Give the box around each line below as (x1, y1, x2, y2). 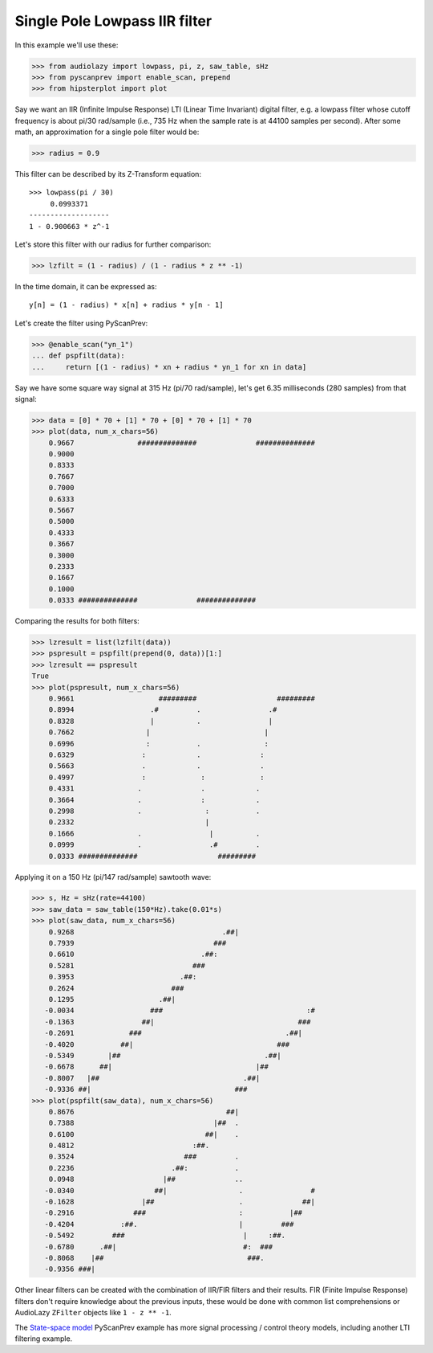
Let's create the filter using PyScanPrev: (14, 318, 148, 328)
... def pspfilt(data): (31, 351, 126, 361)
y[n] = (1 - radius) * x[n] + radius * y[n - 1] (29, 300, 224, 309)
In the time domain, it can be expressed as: (14, 281, 157, 291)
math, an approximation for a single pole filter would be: (14, 127, 200, 137)
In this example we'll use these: (14, 40, 119, 50)
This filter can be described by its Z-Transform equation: (14, 170, 202, 179)
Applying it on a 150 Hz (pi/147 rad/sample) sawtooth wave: (14, 872, 212, 881)
